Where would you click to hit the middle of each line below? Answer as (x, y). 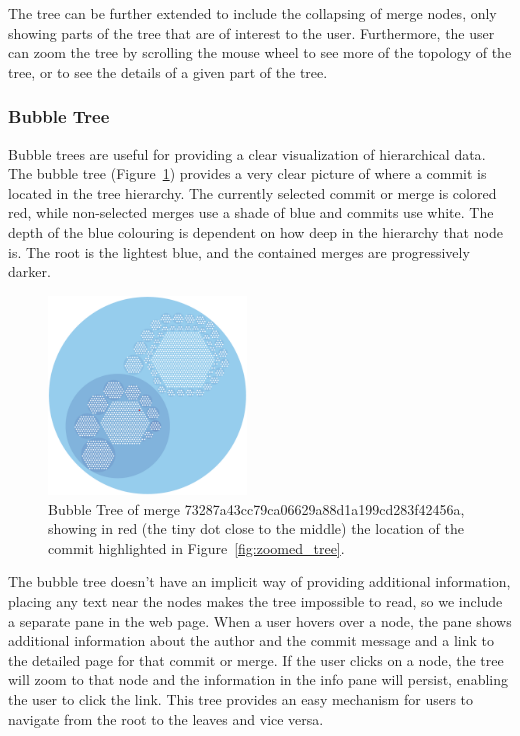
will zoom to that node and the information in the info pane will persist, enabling (258, 679)
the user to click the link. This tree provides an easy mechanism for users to (241, 698)
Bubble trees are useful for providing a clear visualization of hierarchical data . (247, 153)
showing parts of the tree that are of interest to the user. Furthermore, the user (251, 32)
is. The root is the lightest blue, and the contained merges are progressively (239, 251)
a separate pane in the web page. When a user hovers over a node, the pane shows (260, 620)
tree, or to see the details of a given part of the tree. (168, 71)
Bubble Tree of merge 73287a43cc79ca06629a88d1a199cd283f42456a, (256, 508)
